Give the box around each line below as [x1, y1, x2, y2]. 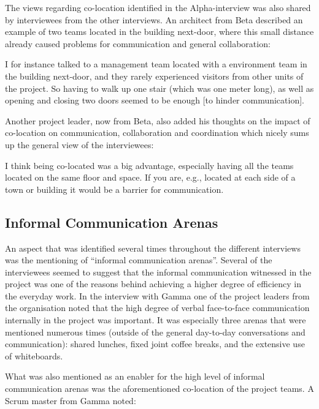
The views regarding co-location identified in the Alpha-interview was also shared [5, 1, 311, 13]
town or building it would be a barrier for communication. [5, 182, 224, 195]
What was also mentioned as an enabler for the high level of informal [5, 370, 265, 383]
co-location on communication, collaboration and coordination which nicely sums [5, 126, 309, 139]
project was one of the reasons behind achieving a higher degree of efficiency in [5, 277, 301, 290]
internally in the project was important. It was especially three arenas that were [5, 313, 306, 326]
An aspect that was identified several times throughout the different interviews [5, 241, 301, 254]
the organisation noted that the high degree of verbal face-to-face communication [5, 301, 310, 314]
